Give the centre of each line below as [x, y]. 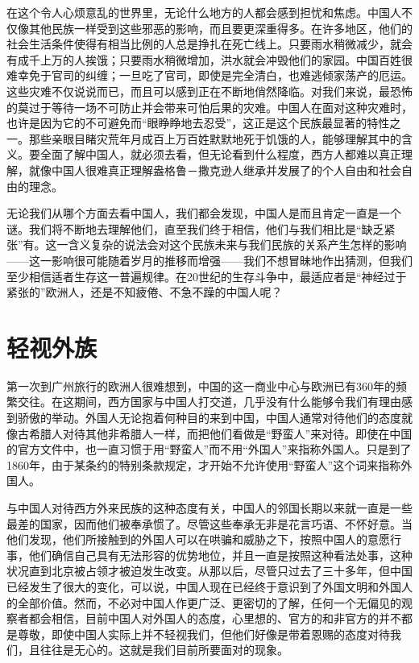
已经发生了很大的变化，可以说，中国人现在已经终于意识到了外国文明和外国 [204, 586]
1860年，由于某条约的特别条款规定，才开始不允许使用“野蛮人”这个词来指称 [204, 464]
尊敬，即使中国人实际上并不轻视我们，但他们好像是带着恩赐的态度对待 [203, 634]
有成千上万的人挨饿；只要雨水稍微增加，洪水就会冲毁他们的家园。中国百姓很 [209, 59]
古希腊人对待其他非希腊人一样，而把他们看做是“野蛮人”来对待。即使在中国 [215, 433]
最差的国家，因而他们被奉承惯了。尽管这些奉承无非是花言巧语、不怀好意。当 [209, 523]
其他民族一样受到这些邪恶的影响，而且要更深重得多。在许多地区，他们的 [220, 28]
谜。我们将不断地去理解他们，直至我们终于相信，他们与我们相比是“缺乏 [195, 228]
